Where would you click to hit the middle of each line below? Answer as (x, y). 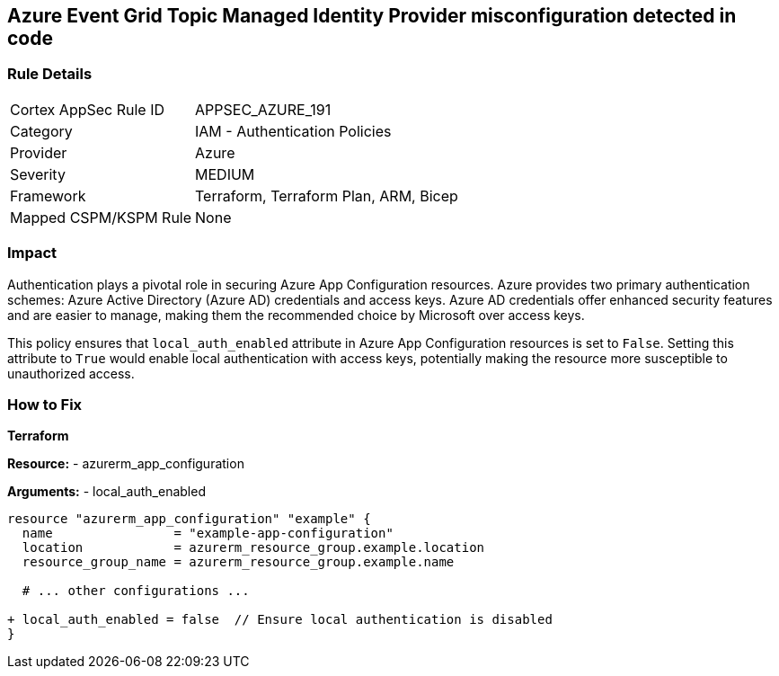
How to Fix (45, 404)
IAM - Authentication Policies (293, 131)
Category (41, 131)
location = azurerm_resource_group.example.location (253, 548)
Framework (48, 196)
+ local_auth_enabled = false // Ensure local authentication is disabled (280, 620)
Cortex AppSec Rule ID (88, 109)
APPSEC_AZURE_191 (263, 109)
